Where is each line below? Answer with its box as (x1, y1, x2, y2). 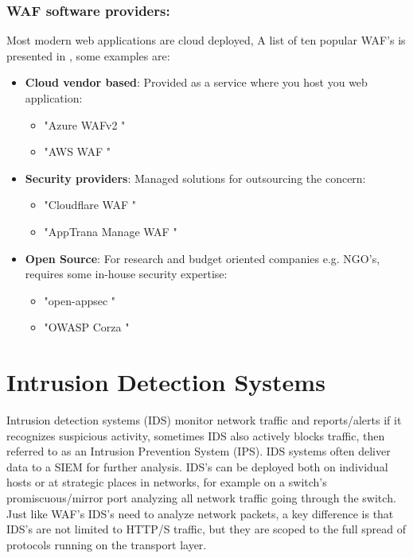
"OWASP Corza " (44, 319, 130, 335)
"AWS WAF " (44, 143, 111, 160)
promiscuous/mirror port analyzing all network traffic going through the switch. (6, 490, 396, 506)
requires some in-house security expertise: (25, 265, 228, 282)
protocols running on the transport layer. (6, 536, 207, 552)
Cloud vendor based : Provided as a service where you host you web (25, 74, 368, 91)
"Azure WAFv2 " (44, 116, 126, 133)
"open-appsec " (44, 292, 116, 308)
